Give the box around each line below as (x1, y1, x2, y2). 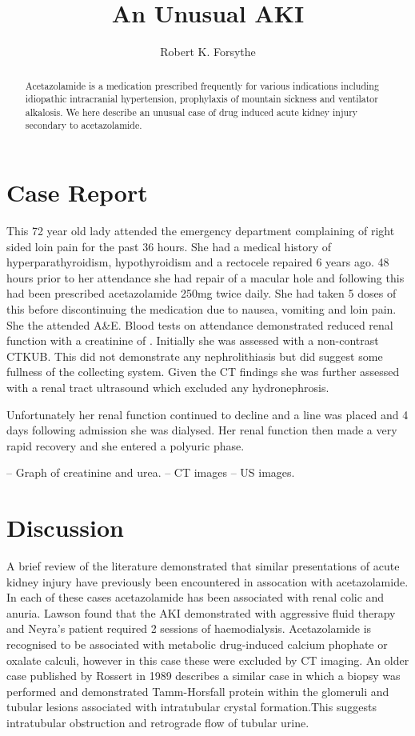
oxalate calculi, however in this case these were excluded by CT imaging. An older (6, 651, 409, 668)
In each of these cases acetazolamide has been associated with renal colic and (6, 589, 385, 606)
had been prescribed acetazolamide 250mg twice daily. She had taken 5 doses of (6, 285, 397, 302)
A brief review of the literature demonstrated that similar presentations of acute (6, 558, 400, 574)
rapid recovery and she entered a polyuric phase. (6, 437, 245, 454)
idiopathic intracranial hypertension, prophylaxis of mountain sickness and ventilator (25, 92, 378, 106)
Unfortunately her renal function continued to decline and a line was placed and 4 (6, 406, 409, 422)
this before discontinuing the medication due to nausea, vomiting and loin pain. (6, 301, 397, 318)
